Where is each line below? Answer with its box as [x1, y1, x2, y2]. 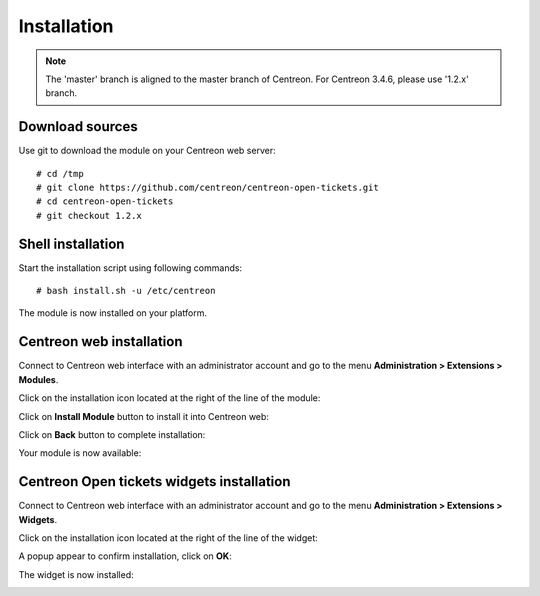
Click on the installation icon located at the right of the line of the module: [18, 392, 321, 404]
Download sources [18, 118, 139, 135]
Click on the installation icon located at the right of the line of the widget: [18, 532, 319, 544]
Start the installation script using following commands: [18, 261, 243, 274]
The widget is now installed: [18, 568, 134, 580]
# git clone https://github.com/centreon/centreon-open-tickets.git [36, 182, 379, 194]
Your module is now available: [18, 447, 142, 459]
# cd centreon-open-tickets [36, 196, 174, 207]
